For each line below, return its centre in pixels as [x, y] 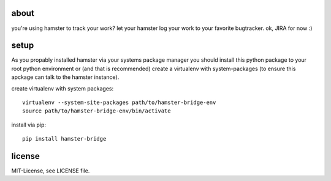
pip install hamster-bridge [64, 139]
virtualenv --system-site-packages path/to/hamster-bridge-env [119, 102]
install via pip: [29, 125]
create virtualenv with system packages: [63, 88]
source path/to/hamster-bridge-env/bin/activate [97, 111]
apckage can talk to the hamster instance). [65, 77]
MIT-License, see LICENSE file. [51, 171]
